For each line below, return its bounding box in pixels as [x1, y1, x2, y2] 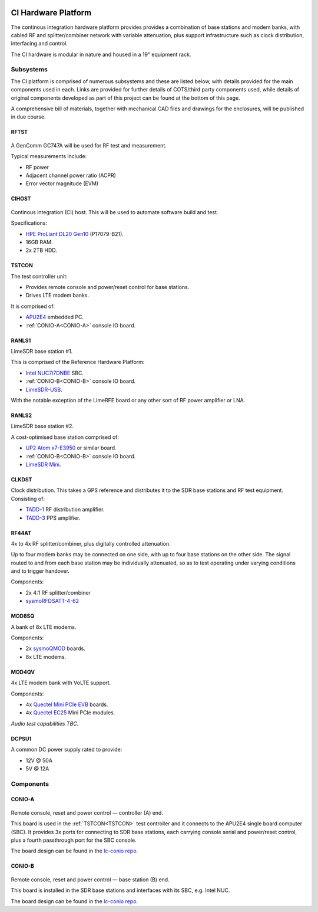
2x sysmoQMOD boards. [25, 645, 85, 652]
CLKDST [11, 475, 32, 483]
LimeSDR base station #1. [11, 348, 73, 355]
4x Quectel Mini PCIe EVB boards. [25, 701, 108, 708]
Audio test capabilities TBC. [11, 720, 79, 727]
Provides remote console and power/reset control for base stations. [25, 284, 190, 291]
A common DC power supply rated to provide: [11, 746, 122, 753]
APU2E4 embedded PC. [25, 313, 84, 321]
